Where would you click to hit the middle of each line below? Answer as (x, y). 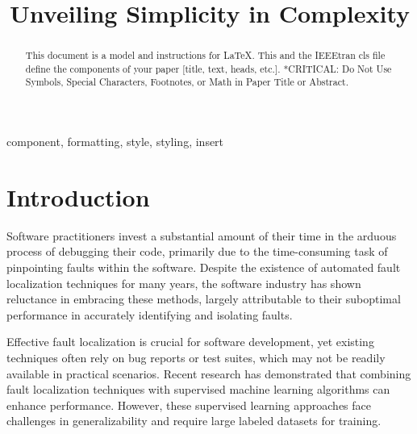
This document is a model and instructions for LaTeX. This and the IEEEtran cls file (205, 55)
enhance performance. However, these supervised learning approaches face (189, 405)
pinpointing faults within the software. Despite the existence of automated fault (204, 267)
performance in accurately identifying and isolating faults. (150, 314)
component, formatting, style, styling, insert (115, 142)
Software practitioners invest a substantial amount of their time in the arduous (202, 235)
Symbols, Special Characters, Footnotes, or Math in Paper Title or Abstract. (187, 82)
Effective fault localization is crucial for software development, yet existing (190, 342)
